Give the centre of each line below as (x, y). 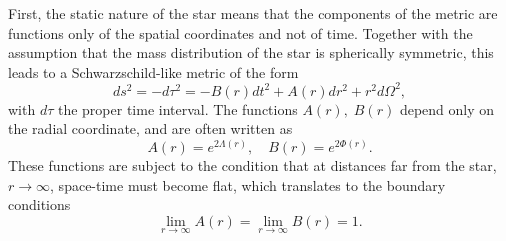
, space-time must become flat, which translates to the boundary (248, 184)
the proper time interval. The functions (177, 108)
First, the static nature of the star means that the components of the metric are (253, 13)
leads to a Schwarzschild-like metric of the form (153, 71)
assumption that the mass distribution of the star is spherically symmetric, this (251, 52)
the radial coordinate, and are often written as (150, 128)
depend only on (447, 108)
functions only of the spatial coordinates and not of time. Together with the (240, 32)
